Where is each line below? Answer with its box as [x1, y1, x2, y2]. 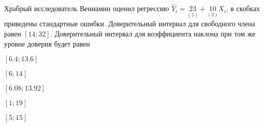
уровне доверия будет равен [4, 38, 90, 49]
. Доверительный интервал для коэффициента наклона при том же [50, 28, 256, 39]
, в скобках [226, 3, 260, 14]
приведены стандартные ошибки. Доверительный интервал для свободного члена [4, 18, 255, 29]
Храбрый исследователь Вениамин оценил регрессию [4, 3, 169, 14]
